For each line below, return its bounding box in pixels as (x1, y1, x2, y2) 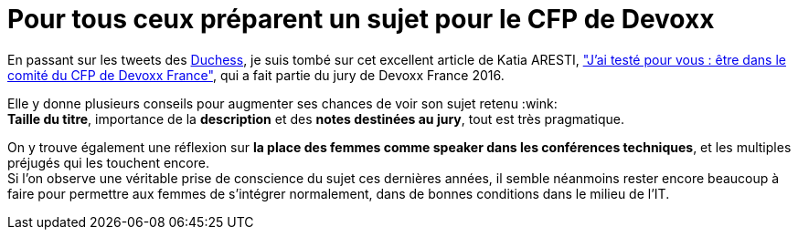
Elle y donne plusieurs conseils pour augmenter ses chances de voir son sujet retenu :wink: (7, 95, 558, 111)
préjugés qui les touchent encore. (7, 154, 209, 170)
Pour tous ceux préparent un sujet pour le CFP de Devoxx (7, 4, 715, 35)
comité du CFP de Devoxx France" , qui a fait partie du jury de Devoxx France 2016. (7, 67, 505, 83)
